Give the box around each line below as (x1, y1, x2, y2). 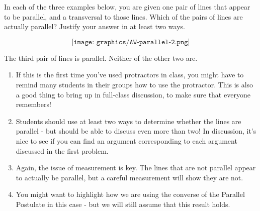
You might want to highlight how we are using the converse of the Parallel (16, 189, 245, 199)
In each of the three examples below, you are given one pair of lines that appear (4, 2, 250, 12)
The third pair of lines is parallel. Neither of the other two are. (4, 52, 198, 63)
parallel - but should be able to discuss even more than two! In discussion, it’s (16, 126, 256, 136)
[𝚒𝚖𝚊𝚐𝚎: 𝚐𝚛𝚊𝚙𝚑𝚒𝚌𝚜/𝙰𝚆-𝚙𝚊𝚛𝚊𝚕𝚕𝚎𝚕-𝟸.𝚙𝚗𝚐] (71, 38, 190, 46)
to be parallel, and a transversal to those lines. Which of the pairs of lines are (4, 11, 243, 22)
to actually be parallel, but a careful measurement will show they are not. (16, 172, 243, 182)
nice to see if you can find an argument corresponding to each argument (16, 135, 237, 146)
